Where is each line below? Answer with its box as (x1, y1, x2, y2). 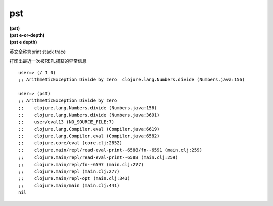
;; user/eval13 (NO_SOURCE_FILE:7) (18, 119, 115, 125)
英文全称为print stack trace (9, 48, 66, 55)
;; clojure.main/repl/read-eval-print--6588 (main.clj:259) (18, 154, 178, 160)
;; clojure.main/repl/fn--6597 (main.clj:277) (18, 162, 144, 167)
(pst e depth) (9, 39, 37, 45)
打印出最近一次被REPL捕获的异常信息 (9, 58, 87, 64)
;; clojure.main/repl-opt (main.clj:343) (18, 176, 131, 181)
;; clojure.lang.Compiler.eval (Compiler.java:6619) (18, 126, 160, 132)
